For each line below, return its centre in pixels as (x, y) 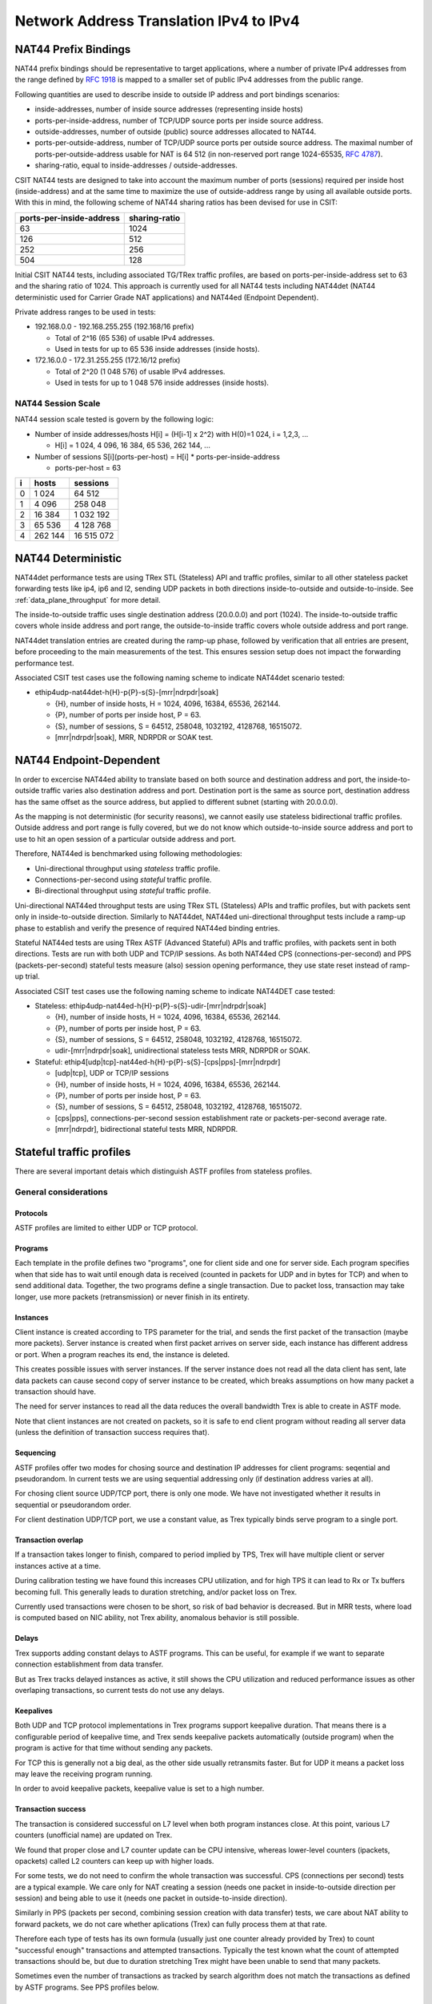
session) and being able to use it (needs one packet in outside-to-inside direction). (151, 1898)
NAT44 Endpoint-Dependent (87, 760)
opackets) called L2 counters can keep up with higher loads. (114, 1861)
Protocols (31, 1213)
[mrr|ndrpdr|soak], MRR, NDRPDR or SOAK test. (134, 737)
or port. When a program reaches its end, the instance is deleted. (122, 1354)
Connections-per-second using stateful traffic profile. (123, 879)
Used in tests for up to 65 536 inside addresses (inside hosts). (157, 349)
